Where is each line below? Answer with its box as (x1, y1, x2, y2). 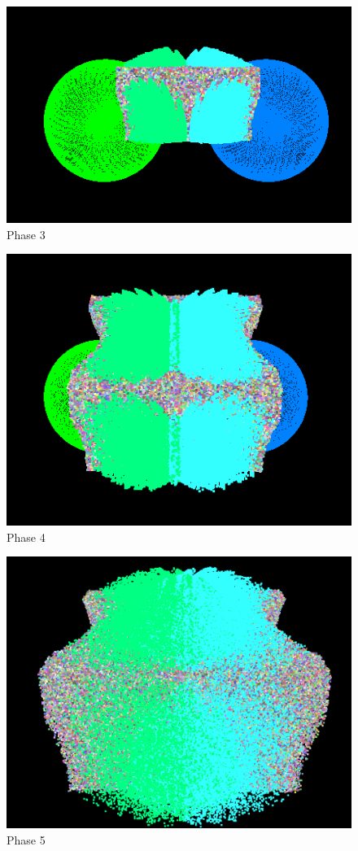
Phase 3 (7, 225, 46, 242)
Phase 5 (7, 831, 46, 848)
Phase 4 (7, 528, 46, 545)
